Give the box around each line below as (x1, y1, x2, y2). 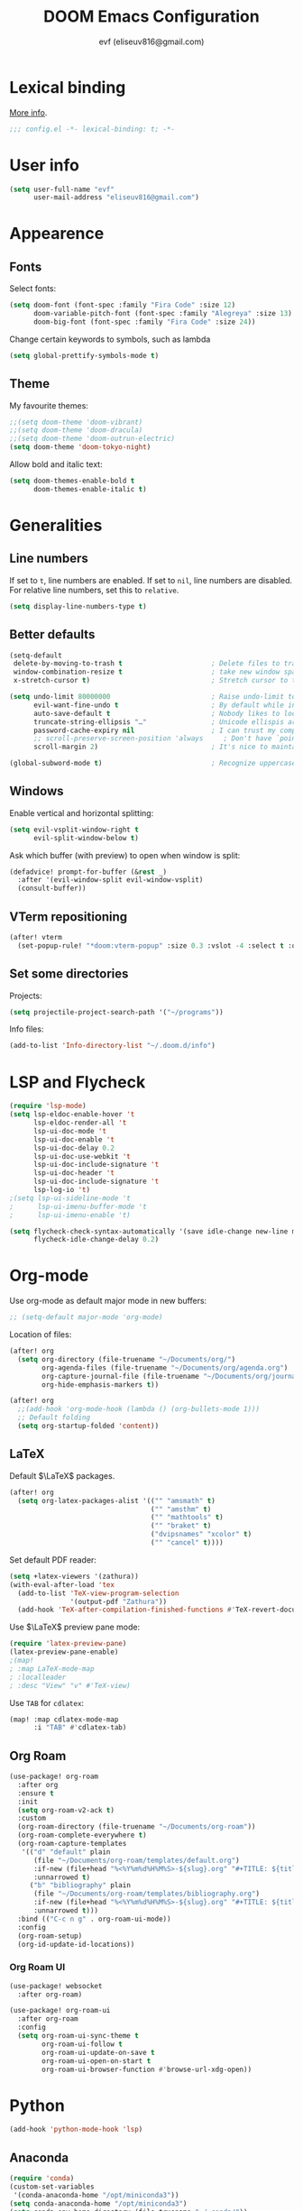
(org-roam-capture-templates (17, 1839, 127, 1849)
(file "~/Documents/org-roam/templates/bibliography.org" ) (32, 1889, 260, 1899)
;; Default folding (17, 1413, 91, 1422)
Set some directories (9, 967, 129, 982)
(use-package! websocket (9, 1981, 103, 1990)
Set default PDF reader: (9, 1554, 97, 1565)
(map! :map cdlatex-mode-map (9, 1715, 119, 1724)
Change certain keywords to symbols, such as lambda (9, 334, 211, 344)
